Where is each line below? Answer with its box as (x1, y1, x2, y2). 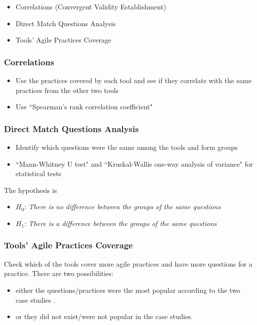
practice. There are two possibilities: (4, 268, 114, 279)
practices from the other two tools (15, 85, 119, 95)
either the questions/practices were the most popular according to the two (15, 284, 241, 295)
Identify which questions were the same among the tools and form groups (15, 142, 238, 152)
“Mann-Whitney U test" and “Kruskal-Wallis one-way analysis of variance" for (15, 158, 253, 169)
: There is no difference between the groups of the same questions (24, 201, 221, 212)
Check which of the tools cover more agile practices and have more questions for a (4, 258, 253, 269)
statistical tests (15, 168, 61, 179)
